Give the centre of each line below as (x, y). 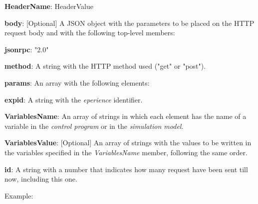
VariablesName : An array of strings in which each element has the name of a (126, 116)
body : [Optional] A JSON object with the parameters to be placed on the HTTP (129, 23)
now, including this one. (41, 179)
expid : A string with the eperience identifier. (74, 99)
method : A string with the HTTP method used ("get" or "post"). (105, 66)
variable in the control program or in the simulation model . (94, 126)
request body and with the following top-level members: (90, 33)
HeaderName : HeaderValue (49, 6)
